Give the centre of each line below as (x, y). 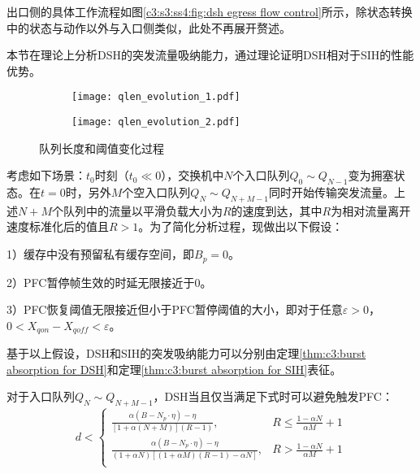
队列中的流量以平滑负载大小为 (143, 210)
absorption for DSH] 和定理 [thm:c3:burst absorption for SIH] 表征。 (174, 369)
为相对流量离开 (371, 210)
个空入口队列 (156, 192)
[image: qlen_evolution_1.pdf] (156, 97)
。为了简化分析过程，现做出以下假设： (241, 226)
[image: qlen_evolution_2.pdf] (156, 122)
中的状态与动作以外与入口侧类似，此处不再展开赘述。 (149, 27)
